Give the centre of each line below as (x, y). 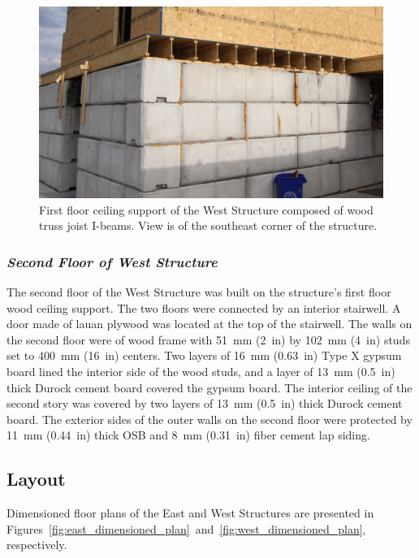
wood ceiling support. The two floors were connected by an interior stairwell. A (204, 307)
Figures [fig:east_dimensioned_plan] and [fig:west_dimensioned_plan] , (186, 528)
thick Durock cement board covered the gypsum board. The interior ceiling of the (209, 387)
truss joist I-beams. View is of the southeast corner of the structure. (208, 225)
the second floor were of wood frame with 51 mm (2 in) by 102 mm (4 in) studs (208, 339)
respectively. (37, 545)
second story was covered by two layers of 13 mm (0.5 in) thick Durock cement (205, 403)
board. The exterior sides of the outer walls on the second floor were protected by (209, 419)
